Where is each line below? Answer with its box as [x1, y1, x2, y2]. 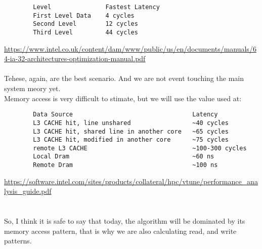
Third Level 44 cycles [33, 28, 138, 36]
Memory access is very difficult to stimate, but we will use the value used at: [4, 93, 242, 103]
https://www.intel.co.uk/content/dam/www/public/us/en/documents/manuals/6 [4, 43, 256, 54]
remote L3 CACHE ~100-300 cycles [33, 144, 247, 152]
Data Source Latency [33, 111, 218, 118]
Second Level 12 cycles [33, 20, 138, 28]
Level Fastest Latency [33, 4, 160, 11]
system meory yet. [4, 83, 61, 93]
